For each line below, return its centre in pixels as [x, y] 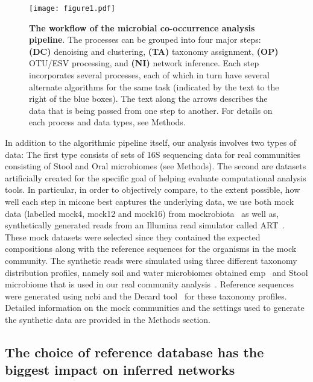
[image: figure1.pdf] [72, 8]
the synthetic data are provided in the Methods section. [108, 319]
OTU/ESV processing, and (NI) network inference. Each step [144, 63]
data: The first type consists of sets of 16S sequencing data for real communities [153, 154]
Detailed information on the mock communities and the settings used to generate [155, 308]
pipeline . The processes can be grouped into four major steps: [145, 39]
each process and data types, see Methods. [107, 122]
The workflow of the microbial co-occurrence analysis [142, 27]
